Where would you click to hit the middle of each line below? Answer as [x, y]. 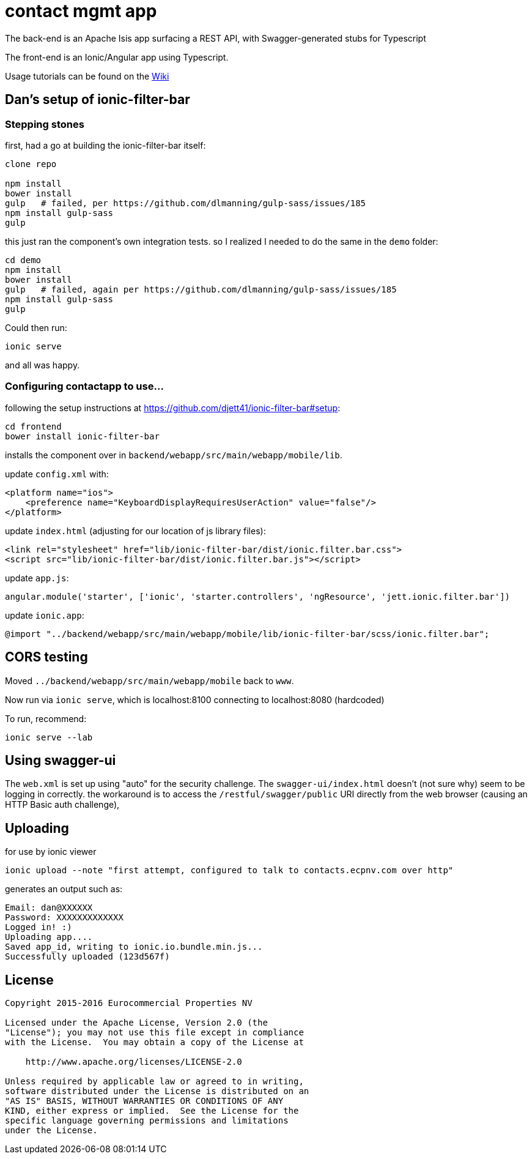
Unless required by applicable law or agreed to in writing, [154, 1082]
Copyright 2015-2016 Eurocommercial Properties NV [129, 1003]
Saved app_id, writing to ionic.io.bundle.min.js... [134, 947]
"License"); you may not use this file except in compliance [154, 1033]
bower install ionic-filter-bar [82, 436]
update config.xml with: [57, 474]
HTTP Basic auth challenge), [62, 805]
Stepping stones [45, 124]
